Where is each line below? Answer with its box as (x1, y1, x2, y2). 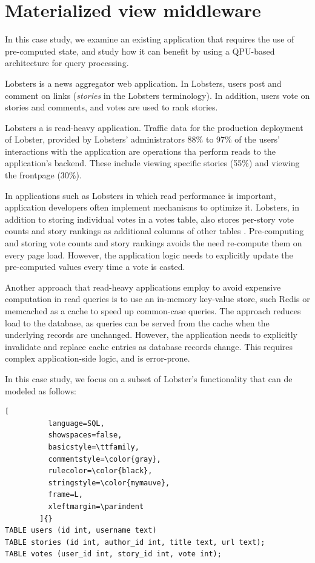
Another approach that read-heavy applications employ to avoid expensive (5, 280, 281, 293)
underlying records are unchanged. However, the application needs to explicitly (5, 328, 297, 341)
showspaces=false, (48, 431, 122, 440)
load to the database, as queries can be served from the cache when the (5, 316, 270, 329)
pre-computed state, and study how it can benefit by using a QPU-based (5, 44, 275, 57)
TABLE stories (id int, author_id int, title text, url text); (5, 538, 265, 547)
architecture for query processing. (5, 56, 129, 69)
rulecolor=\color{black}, (48, 467, 153, 476)
